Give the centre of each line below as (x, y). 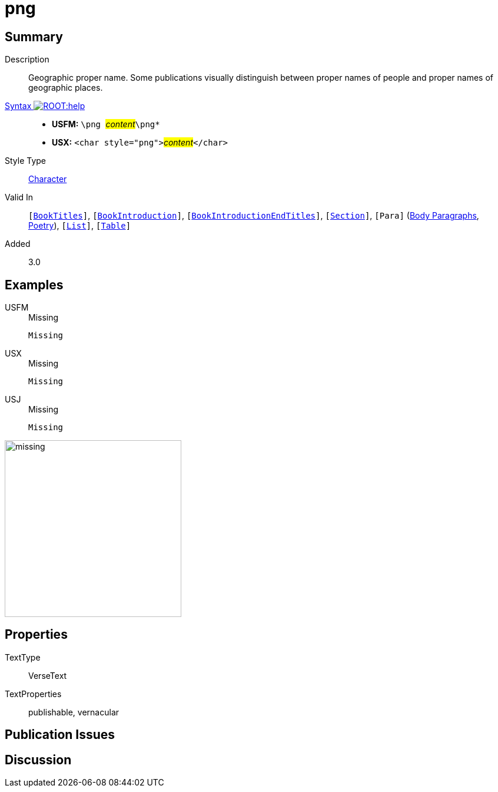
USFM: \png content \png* (106, 124)
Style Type (26, 161)
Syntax (18, 106)
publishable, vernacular (74, 712)
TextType (23, 657)
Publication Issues (60, 735)
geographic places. (66, 88)
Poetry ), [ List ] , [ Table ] (80, 226)
